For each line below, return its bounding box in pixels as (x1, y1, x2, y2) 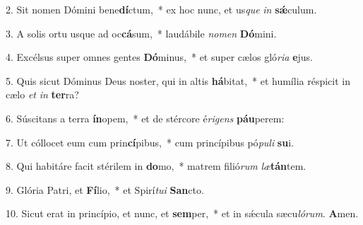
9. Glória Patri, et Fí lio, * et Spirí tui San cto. (6, 182, 204, 197)
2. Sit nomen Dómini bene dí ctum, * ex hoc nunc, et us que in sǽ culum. (6, 2, 317, 16)
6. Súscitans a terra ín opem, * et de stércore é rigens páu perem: (6, 110, 285, 125)
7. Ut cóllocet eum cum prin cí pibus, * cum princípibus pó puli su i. (6, 134, 294, 149)
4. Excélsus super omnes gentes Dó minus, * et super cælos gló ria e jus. (6, 50, 314, 64)
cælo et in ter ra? (6, 87, 79, 102)
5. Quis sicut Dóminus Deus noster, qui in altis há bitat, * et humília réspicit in (6, 73, 350, 88)
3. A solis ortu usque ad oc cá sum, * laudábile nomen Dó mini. (6, 25, 277, 40)
